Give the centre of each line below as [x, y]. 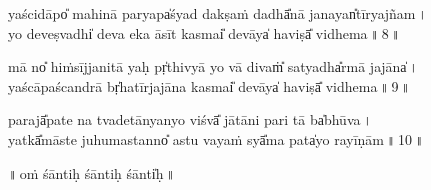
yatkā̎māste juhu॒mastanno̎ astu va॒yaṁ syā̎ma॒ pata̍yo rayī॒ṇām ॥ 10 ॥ [216, 138]
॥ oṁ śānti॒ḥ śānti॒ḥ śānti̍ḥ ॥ [92, 172]
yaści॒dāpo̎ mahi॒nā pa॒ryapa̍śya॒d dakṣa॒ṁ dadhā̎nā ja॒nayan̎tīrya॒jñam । [218, 13]
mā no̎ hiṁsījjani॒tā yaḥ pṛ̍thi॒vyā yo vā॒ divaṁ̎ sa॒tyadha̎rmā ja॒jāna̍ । [213, 66]
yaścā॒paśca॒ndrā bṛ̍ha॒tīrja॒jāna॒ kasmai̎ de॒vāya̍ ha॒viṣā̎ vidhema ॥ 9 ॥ [209, 85]
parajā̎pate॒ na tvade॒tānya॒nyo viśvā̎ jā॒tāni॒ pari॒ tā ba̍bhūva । [190, 119]
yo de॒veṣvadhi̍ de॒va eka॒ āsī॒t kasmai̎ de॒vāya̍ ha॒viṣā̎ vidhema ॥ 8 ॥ [204, 32]
